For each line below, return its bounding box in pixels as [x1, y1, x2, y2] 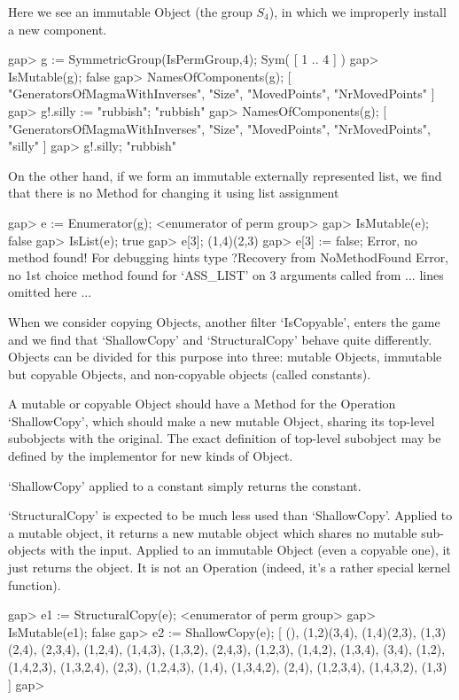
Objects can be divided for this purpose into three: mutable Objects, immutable [8, 347, 442, 366]
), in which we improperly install [268, 3, 447, 20]
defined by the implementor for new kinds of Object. [8, 447, 293, 465]
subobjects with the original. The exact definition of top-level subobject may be [8, 429, 441, 447]
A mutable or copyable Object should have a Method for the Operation [8, 394, 396, 413]
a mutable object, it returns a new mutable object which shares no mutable [8, 523, 417, 541]
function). [8, 575, 61, 594]
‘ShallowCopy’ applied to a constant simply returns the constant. [8, 476, 362, 494]
